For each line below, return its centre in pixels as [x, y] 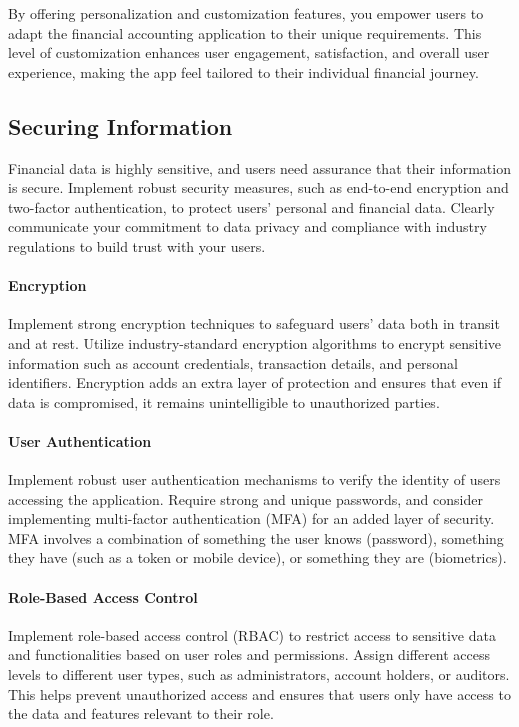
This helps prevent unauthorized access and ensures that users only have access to [259, 693]
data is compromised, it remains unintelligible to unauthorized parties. [224, 401]
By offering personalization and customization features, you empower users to [246, 13]
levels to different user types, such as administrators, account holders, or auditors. [259, 674]
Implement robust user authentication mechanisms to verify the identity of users [254, 479]
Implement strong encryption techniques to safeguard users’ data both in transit [254, 323]
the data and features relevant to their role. [141, 713]
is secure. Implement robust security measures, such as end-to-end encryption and [258, 187]
